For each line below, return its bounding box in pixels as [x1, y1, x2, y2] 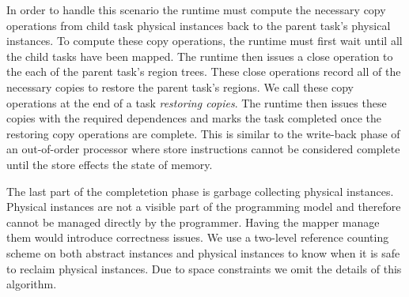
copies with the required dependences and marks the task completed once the [6, 110, 382, 126]
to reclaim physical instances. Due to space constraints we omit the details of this [6, 260, 402, 276]
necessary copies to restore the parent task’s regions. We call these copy [6, 78, 354, 95]
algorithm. [6, 276, 57, 292]
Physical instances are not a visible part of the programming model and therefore [6, 198, 401, 215]
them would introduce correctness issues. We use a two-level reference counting [6, 229, 389, 246]
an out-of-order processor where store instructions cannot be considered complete [6, 141, 400, 157]
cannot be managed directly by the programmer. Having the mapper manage [6, 213, 380, 230]
